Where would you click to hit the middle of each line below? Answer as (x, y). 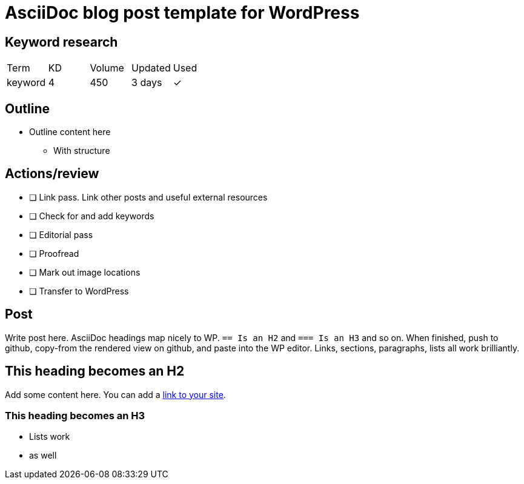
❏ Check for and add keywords (92, 216)
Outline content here (70, 132)
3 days (147, 83)
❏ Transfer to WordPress (79, 291)
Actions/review (52, 174)
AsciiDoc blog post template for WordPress (182, 13)
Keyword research (61, 42)
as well (43, 456)
